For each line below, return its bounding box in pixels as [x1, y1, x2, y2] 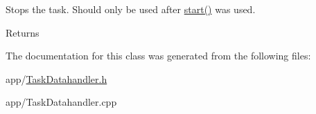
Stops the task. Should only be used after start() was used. [6, 2, 256, 16]
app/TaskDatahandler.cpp [6, 95, 117, 109]
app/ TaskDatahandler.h [6, 71, 107, 86]
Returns [6, 25, 39, 39]
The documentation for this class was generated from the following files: [6, 48, 311, 63]
